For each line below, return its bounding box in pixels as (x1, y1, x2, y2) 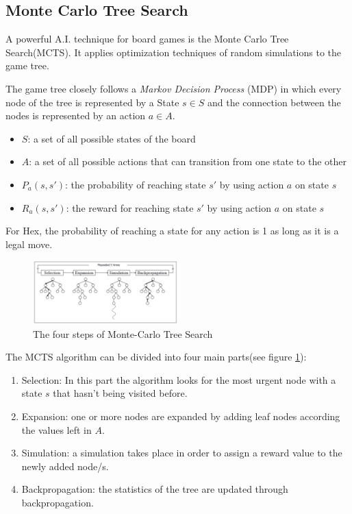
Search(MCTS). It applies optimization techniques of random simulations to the (5, 45, 342, 59)
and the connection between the (208, 95, 341, 109)
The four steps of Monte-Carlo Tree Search (33, 326, 213, 341)
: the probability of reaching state (64, 177, 206, 191)
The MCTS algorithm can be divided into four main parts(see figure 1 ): (5, 350, 307, 364)
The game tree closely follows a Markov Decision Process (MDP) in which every (5, 81, 342, 95)
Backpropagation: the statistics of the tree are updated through (21, 482, 288, 496)
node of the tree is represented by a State (5, 95, 179, 109)
